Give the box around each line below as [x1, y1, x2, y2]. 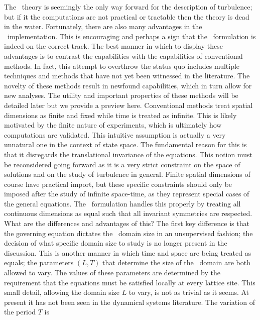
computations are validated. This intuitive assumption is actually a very [4, 129, 226, 140]
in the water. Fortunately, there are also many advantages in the [4, 21, 202, 32]
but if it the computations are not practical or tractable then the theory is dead [4, 11, 249, 22]
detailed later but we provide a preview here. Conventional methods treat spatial [4, 99, 253, 110]
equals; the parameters [4, 257, 74, 268]
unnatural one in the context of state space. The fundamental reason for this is [4, 139, 247, 150]
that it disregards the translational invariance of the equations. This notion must [4, 149, 252, 159]
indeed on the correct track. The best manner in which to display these [4, 41, 223, 51]
